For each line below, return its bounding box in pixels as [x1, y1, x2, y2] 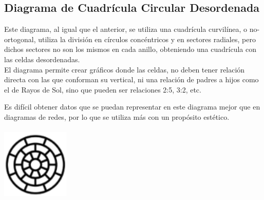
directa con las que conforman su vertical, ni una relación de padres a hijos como [4, 74, 259, 85]
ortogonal [4, 33, 34, 44]
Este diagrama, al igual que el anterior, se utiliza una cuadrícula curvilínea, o [4, 24, 248, 34]
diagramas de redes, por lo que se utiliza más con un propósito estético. [4, 111, 230, 122]
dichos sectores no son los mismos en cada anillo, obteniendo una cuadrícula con [4, 44, 256, 54]
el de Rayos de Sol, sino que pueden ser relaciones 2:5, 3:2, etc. [4, 84, 201, 95]
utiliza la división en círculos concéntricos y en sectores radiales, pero [38, 33, 256, 44]
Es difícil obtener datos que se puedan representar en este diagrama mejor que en [4, 101, 260, 112]
